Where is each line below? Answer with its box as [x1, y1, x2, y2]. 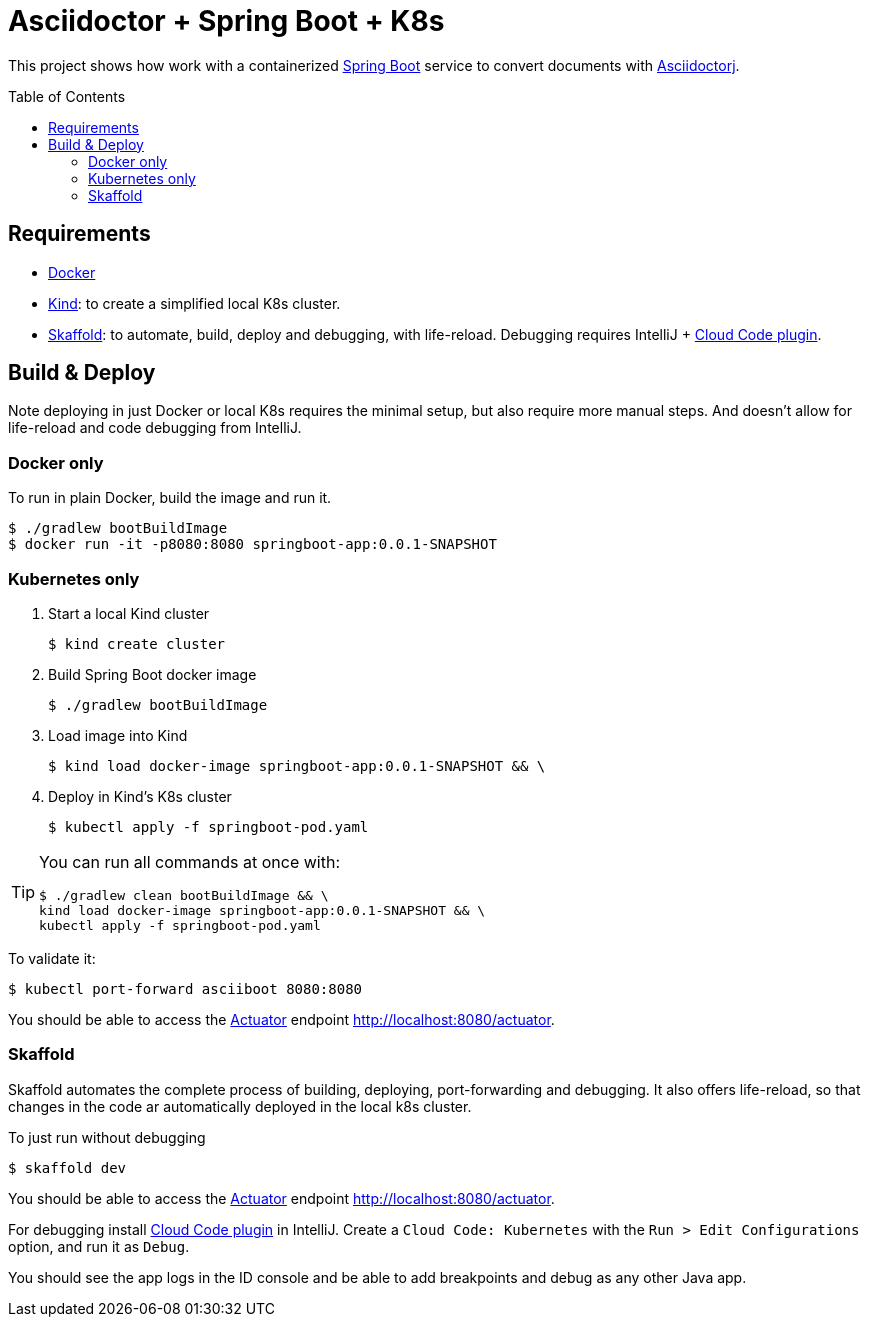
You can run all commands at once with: [39, 851, 341, 872]
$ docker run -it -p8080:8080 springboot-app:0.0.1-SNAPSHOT [8, 536, 497, 553]
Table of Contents [8, 87, 126, 105]
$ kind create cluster [48, 635, 226, 652]
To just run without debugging [8, 1128, 206, 1146]
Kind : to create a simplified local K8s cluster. [48, 294, 341, 312]
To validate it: [8, 949, 96, 967]
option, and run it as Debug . [8, 1237, 190, 1255]
